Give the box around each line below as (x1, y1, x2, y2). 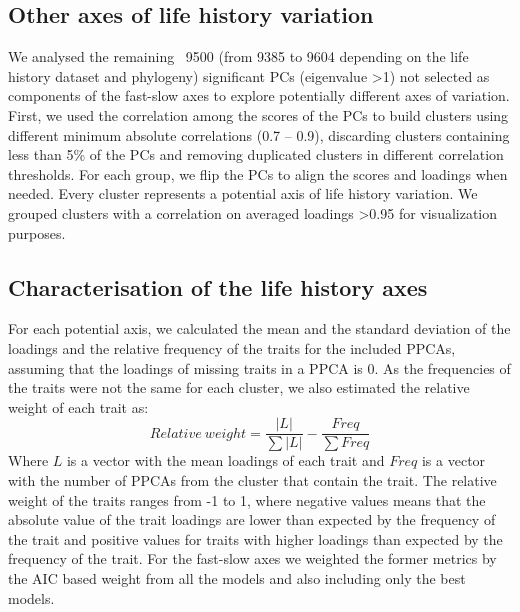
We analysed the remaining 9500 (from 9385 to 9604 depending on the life (8, 46, 469, 67)
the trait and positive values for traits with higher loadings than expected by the (8, 528, 503, 549)
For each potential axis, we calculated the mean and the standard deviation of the (8, 318, 511, 339)
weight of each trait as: (8, 396, 149, 417)
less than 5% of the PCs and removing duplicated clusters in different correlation (8, 144, 504, 165)
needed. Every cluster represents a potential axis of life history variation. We (8, 183, 478, 204)
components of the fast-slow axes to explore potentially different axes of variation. (8, 85, 510, 106)
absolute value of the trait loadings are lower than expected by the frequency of (8, 509, 496, 530)
